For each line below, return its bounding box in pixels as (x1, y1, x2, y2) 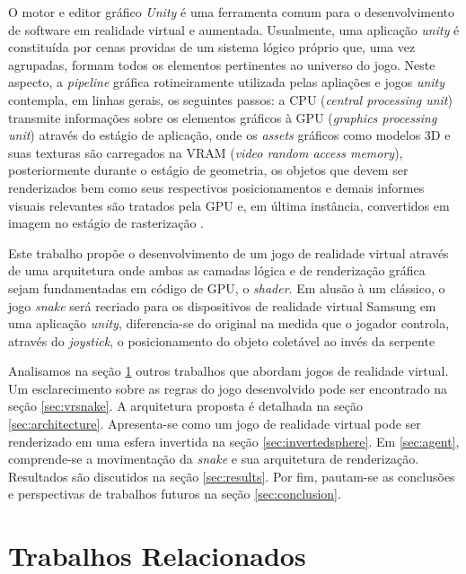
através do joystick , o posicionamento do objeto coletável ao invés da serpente (8, 331, 435, 350)
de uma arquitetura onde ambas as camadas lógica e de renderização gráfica (8, 261, 426, 280)
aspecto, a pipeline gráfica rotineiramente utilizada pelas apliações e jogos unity (8, 73, 445, 91)
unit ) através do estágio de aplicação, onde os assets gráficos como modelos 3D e (8, 126, 451, 144)
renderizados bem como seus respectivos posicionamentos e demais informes (8, 178, 425, 196)
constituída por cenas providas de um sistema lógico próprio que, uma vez (8, 38, 416, 57)
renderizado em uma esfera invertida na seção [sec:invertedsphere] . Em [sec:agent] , (8, 431, 460, 450)
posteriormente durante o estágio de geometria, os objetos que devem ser (8, 161, 409, 179)
